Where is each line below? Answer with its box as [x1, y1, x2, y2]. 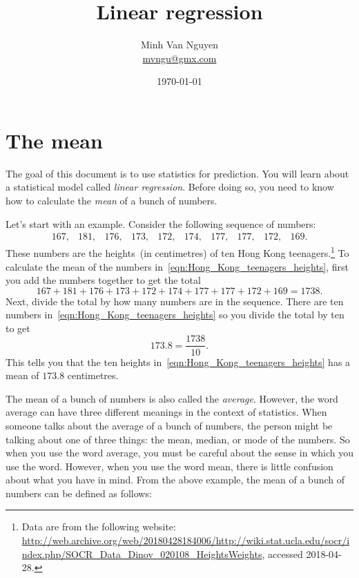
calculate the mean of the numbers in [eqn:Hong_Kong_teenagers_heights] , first [6, 259, 349, 273]
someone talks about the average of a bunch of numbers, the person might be [6, 418, 333, 432]
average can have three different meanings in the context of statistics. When [6, 405, 327, 419]
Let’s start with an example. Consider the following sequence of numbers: [6, 216, 316, 231]
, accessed [262, 546, 303, 561]
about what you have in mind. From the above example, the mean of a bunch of [6, 472, 345, 487]
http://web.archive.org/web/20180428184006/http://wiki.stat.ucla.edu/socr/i [21, 533, 350, 548]
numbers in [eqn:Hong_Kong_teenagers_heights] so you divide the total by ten [6, 307, 345, 322]
